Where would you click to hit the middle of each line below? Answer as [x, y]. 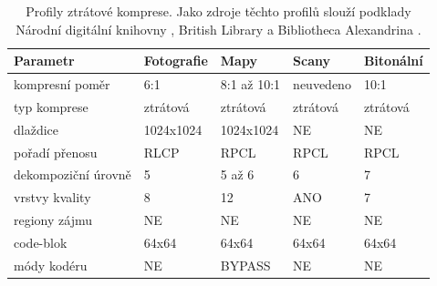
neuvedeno [322, 84]
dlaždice [36, 129]
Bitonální [393, 61]
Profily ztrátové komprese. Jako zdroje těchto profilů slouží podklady [218, 11]
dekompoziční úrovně [73, 174]
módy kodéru [51, 265]
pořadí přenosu [56, 152]
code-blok [41, 242]
